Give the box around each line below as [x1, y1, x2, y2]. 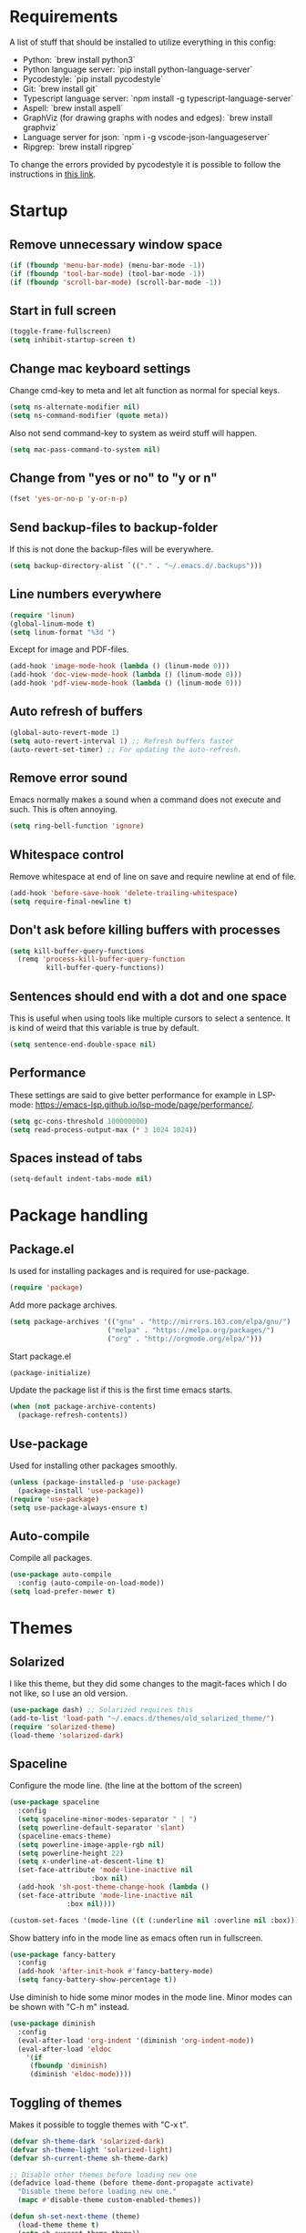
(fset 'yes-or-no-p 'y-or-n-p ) [9, 495, 128, 504]
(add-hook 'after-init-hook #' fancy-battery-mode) [17, 1967, 214, 1976]
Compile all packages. [9, 1553, 93, 1564]
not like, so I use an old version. [9, 1687, 128, 1698]
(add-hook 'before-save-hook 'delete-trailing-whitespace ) [9, 888, 239, 898]
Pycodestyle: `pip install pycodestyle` [22, 73, 164, 84]
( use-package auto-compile [9, 1570, 112, 1579]
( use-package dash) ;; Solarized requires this [9, 1705, 194, 1714]
